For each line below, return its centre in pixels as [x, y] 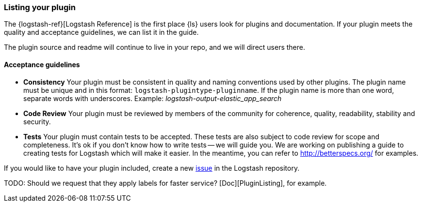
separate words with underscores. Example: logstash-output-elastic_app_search [153, 98]
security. [37, 121]
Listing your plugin [40, 7]
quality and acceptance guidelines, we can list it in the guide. [101, 32]
